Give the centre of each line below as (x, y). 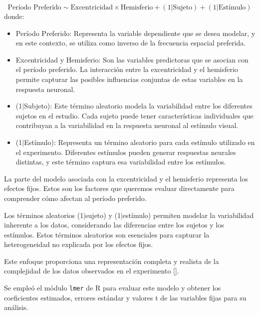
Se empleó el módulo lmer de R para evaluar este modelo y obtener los (113, 288)
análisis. (16, 307)
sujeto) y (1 (103, 215)
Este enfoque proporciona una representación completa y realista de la (112, 261)
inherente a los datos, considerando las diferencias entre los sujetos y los (114, 225)
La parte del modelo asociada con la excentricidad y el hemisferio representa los (126, 178)
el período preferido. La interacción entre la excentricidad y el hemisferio (127, 69)
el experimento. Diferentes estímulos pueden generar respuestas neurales (126, 152)
